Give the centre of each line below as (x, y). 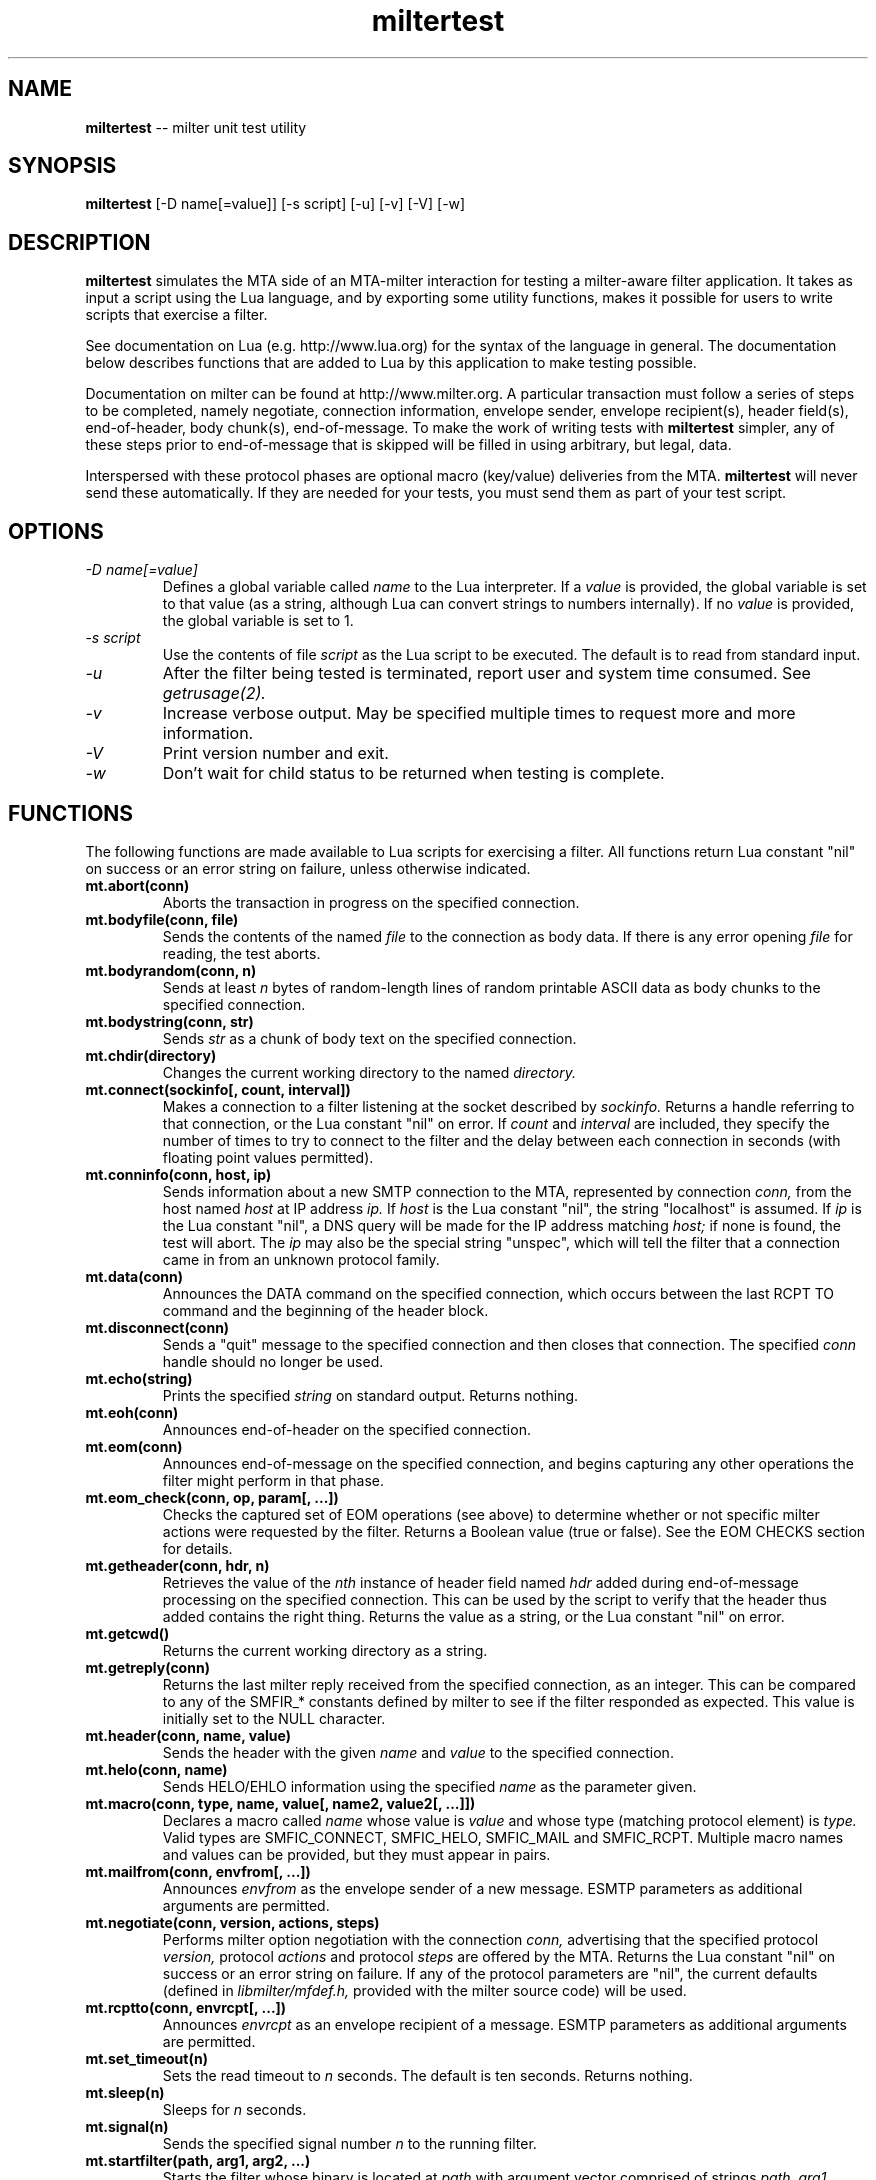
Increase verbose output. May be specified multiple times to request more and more (479, 713)
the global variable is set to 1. (258, 621)
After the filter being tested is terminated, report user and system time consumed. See (486, 673)
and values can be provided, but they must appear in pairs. (356, 1854)
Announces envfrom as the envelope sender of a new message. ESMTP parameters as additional (482, 1888)
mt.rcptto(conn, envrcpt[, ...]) (186, 2007)
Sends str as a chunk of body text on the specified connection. (369, 1038)
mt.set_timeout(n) (146, 2058)
